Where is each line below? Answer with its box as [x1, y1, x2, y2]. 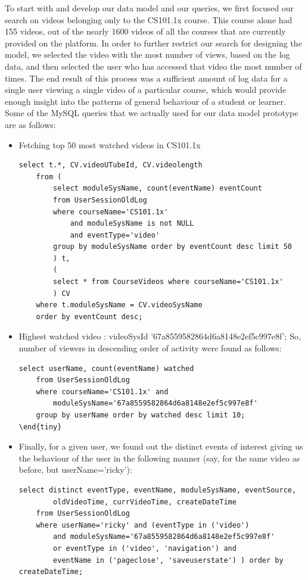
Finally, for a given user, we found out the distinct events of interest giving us [18, 440, 303, 453]
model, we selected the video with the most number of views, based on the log [5, 48, 290, 61]
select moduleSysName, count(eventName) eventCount [53, 184, 262, 193]
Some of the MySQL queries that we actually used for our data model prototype [5, 107, 298, 119]
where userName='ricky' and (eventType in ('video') [36, 520, 250, 529]
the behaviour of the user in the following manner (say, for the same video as [18, 451, 300, 464]
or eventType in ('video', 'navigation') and [53, 544, 237, 553]
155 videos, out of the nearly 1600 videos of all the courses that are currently [5, 25, 286, 38]
